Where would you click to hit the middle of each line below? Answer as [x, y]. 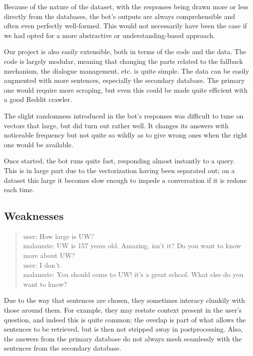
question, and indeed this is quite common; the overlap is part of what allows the [125, 319]
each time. [19, 189]
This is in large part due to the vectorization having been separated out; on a [119, 170]
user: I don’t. [42, 265]
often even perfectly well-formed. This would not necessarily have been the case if [126, 26]
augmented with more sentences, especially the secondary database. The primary [125, 80]
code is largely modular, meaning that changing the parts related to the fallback [124, 61]
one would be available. [39, 144]
